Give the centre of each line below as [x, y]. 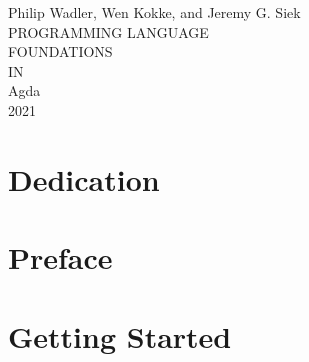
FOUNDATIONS [60, 51]
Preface [60, 257]
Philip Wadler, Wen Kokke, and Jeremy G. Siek [154, 12]
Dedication [84, 178]
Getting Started [120, 335]
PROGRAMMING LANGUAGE [108, 31]
